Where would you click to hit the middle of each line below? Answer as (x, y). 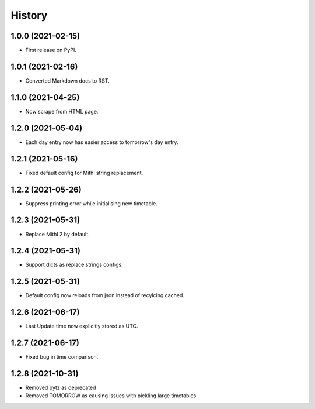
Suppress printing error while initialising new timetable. (91, 203)
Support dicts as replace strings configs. (74, 265)
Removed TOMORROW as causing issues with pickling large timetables (111, 396)
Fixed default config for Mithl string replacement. (84, 173)
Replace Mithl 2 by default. (57, 234)
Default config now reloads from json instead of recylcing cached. (105, 295)
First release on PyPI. (51, 50)
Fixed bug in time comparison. (62, 357)
